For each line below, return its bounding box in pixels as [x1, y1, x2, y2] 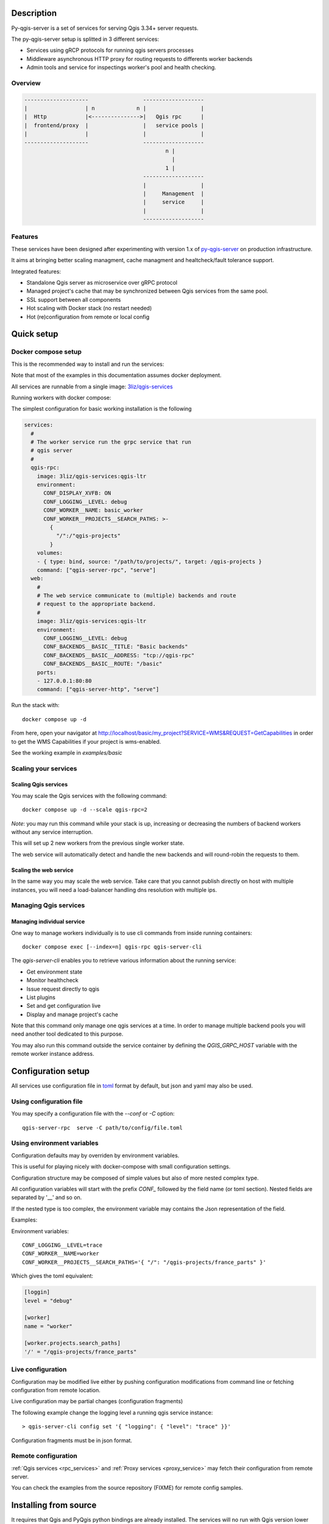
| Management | [143, 190, 204, 197]
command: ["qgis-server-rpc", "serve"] [37, 566, 157, 573]
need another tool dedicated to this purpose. [11, 1030, 124, 1038]
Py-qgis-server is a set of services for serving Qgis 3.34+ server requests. [11, 24, 199, 32]
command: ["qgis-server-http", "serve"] [37, 686, 160, 693]
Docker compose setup [11, 347, 82, 356]
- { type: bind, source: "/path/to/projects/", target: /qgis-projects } [37, 558, 262, 565]
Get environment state [26, 968, 83, 975]
